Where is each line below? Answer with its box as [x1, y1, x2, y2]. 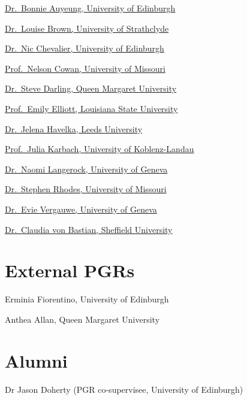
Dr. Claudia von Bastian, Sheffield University [5, 223, 173, 235]
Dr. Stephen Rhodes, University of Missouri [5, 183, 167, 195]
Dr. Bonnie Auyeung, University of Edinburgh [5, 2, 176, 14]
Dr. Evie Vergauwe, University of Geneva [5, 202, 157, 215]
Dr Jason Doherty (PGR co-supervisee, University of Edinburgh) [5, 383, 243, 395]
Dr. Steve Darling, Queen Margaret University [5, 82, 177, 95]
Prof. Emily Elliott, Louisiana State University [5, 102, 178, 114]
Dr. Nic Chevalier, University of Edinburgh [5, 42, 164, 54]
